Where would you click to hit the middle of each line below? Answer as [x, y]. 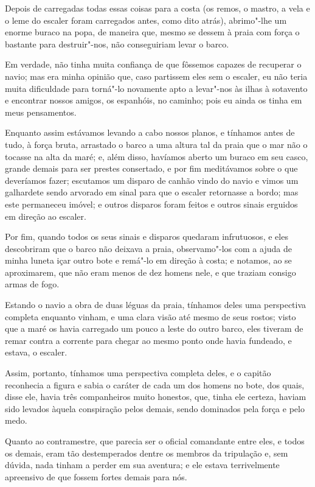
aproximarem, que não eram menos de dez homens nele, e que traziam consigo [151, 272]
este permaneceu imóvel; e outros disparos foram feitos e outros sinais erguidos [151, 204]
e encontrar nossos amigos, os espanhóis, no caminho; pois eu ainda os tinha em [154, 100]
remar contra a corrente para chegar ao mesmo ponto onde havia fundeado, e [148, 340]
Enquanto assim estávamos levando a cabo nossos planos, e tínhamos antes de [150, 132]
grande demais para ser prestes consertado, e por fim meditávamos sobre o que [151, 168]
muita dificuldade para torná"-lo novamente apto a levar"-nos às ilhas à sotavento [156, 88]
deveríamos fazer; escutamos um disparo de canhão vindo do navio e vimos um [152, 180]
